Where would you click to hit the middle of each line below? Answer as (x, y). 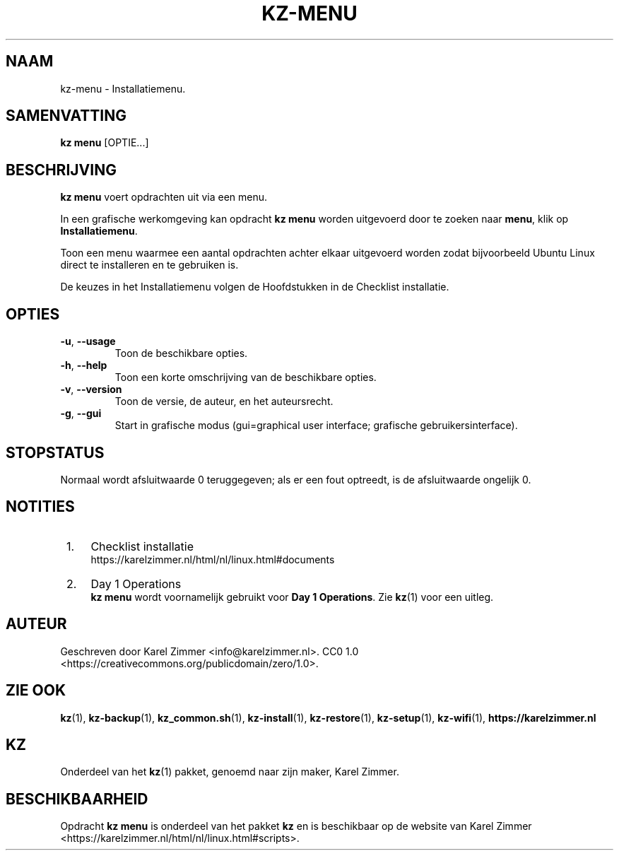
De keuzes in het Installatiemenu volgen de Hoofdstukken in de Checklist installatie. (255, 287)
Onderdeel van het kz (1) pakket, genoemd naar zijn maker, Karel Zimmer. (230, 772)
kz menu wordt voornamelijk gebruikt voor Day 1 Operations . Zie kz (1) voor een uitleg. (292, 597)
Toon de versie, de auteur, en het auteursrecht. (224, 401)
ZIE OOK (36, 691)
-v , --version (91, 389)
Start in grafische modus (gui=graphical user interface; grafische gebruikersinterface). (316, 426)
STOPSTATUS (55, 452)
